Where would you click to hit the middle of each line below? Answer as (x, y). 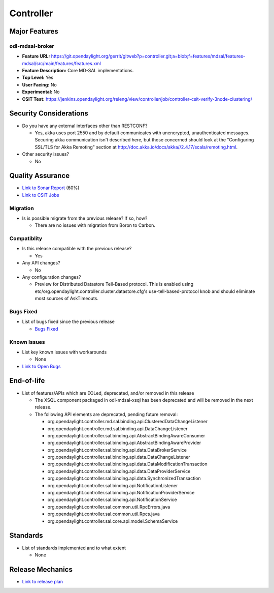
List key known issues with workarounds (64, 352)
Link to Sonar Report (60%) (51, 188)
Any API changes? (41, 263)
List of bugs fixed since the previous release (68, 322)
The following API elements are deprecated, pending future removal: (106, 414)
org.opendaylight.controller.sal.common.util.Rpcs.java (104, 514)
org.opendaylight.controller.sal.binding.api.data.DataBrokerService (117, 450)
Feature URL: (36, 56)
